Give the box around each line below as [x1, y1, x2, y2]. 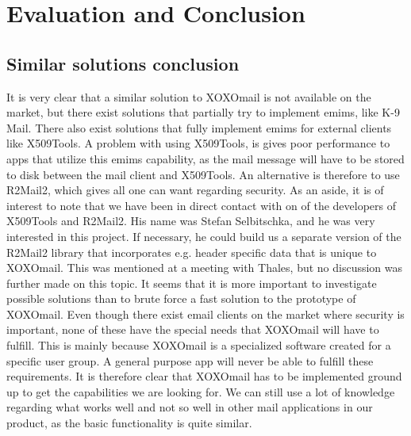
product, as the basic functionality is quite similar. [6, 415, 252, 431]
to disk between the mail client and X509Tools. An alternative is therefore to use [6, 166, 400, 182]
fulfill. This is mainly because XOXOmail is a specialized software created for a [6, 337, 391, 354]
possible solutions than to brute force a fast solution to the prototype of [6, 290, 356, 307]
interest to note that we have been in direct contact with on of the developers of [6, 197, 397, 213]
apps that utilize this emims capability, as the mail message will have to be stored [6, 150, 405, 166]
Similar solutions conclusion [6, 51, 240, 75]
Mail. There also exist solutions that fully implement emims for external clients [6, 119, 392, 136]
